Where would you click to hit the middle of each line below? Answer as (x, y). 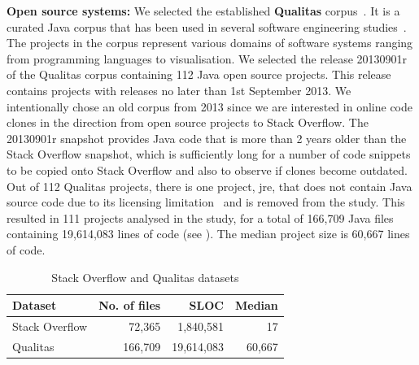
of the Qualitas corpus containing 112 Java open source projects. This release (199, 74)
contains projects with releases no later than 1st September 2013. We (179, 90)
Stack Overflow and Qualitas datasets (145, 277)
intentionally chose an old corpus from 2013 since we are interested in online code (209, 106)
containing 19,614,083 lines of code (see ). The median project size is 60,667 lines (208, 234)
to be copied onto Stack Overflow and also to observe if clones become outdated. (207, 169)
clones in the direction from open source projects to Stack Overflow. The (188, 122)
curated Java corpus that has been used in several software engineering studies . (207, 26)
